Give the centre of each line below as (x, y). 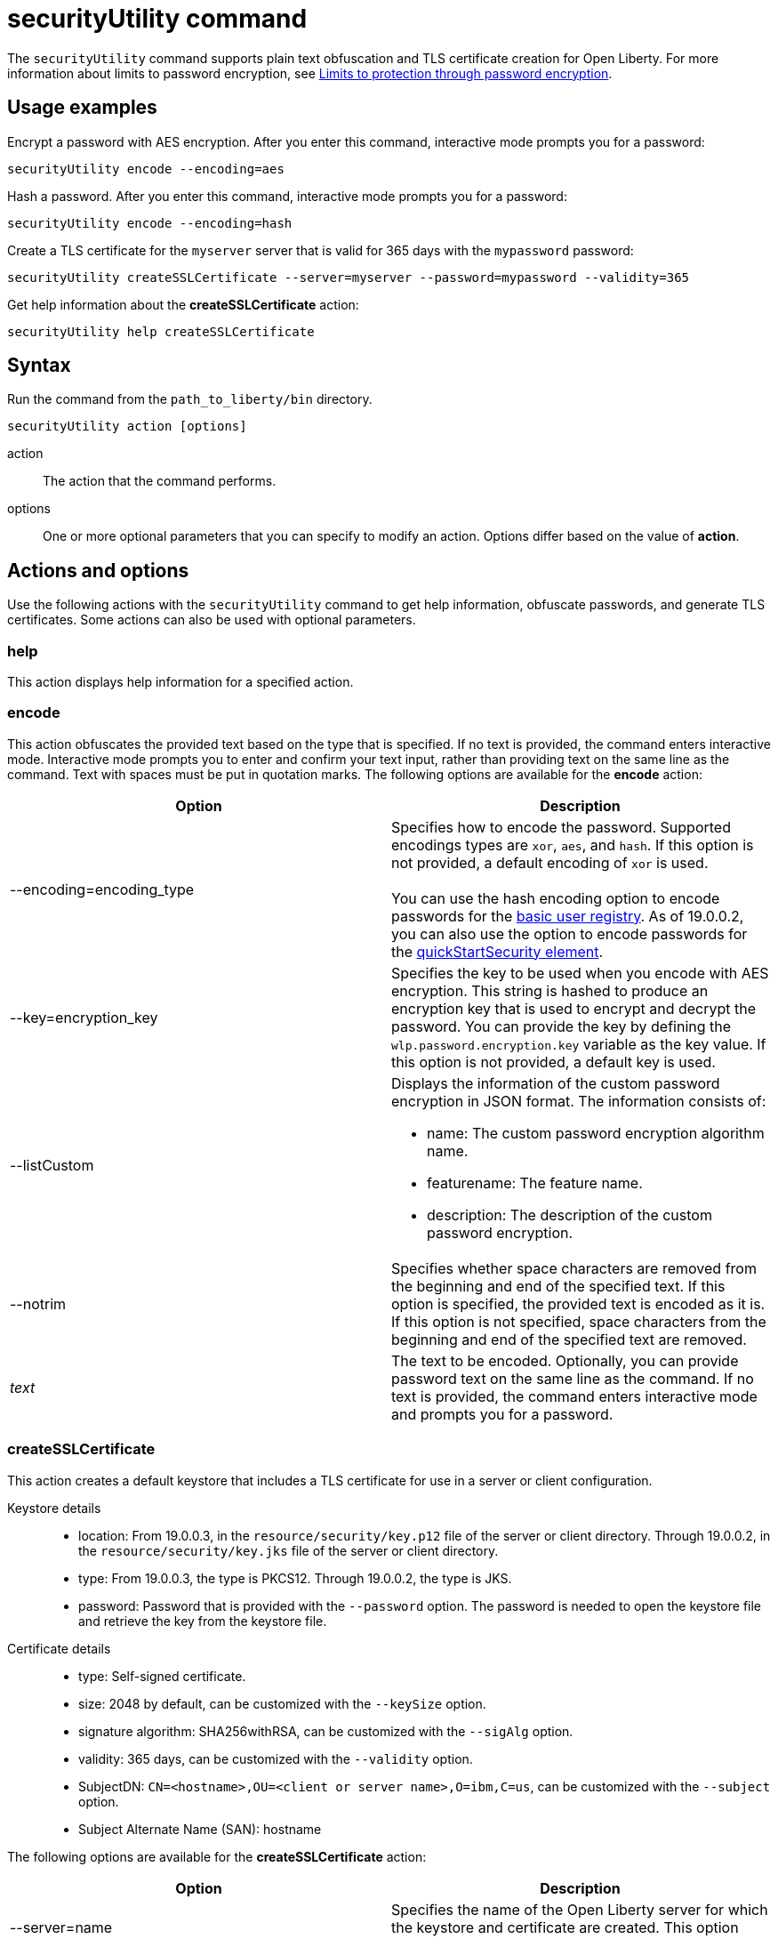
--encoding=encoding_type (102, 889)
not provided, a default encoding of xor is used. (550, 862)
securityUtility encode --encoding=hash (150, 223)
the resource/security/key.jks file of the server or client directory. (289, 1550)
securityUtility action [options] (127, 426)
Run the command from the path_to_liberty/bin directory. (190, 399)
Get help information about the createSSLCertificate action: (183, 304)
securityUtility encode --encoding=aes (146, 169)
